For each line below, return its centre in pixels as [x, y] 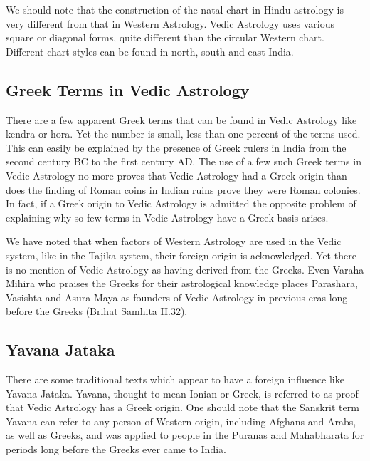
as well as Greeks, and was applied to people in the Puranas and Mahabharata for [185, 435]
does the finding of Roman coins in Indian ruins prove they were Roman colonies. [183, 189]
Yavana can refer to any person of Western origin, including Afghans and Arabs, [181, 421]
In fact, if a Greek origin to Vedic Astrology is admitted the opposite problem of [181, 203]
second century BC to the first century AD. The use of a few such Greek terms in [184, 161]
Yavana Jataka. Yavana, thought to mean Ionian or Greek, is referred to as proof [182, 393]
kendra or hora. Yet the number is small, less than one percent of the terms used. [183, 134]
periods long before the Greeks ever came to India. [116, 449]
